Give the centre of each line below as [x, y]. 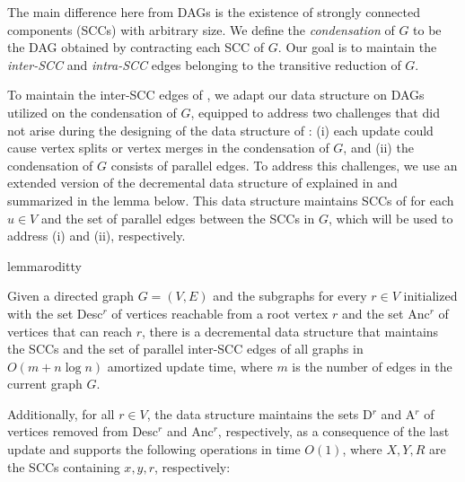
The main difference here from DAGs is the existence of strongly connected [214, 12]
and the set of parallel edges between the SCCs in [178, 218]
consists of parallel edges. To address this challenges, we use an [284, 165]
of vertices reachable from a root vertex [220, 313]
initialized [430, 296]
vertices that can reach [70, 331]
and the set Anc [386, 313]
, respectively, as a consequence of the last [333, 431]
